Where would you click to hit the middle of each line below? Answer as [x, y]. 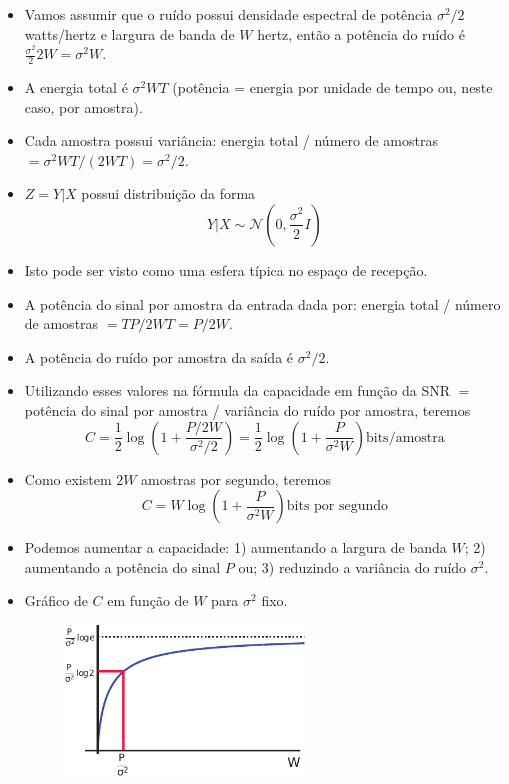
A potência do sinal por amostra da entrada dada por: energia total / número [262, 303]
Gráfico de [56, 600]
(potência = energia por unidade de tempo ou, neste [332, 87]
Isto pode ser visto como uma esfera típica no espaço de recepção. [226, 269]
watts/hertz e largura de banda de [129, 33]
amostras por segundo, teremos [236, 478]
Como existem [68, 478]
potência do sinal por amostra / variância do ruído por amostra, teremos [247, 409]
